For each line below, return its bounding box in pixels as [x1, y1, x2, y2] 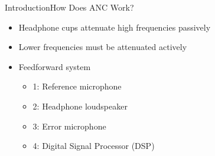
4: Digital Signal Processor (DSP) [32, 140, 155, 152]
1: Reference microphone [32, 80, 122, 92]
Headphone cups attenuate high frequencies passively [18, 21, 211, 33]
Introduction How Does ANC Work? [5, 1, 134, 13]
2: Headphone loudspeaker [32, 99, 128, 112]
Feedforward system [18, 60, 91, 72]
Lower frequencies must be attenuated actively [18, 41, 187, 53]
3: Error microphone [32, 120, 106, 132]
